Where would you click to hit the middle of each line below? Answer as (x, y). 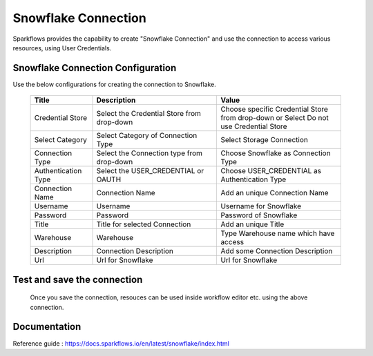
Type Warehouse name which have (278, 233)
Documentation (47, 327)
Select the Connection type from (150, 153)
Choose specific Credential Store (274, 109)
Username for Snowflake (261, 206)
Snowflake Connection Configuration (95, 68)
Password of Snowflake (259, 215)
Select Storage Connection (265, 140)
